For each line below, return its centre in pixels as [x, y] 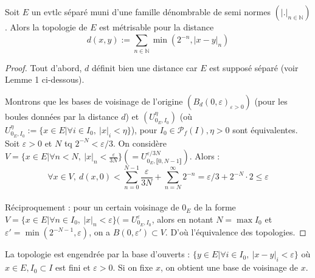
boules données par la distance [62, 116]
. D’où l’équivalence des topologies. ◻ [236, 232]
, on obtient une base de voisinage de [229, 267]
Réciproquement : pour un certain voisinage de [92, 207]
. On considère [140, 143]
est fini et [73, 267]
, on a [100, 232]
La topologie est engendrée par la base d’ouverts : [98, 254]
